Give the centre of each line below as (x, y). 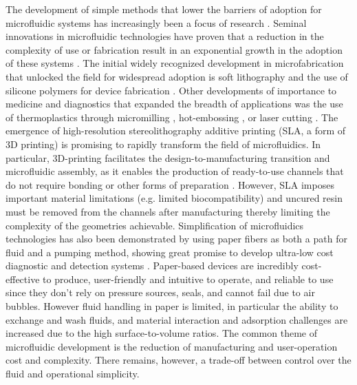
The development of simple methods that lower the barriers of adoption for (164, 9)
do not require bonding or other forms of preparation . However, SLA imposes (170, 184)
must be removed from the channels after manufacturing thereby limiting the (168, 211)
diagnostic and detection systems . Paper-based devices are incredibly (152, 266)
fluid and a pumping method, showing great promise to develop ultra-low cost (170, 252)
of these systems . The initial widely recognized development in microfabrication (175, 63)
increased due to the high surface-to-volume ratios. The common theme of (161, 333)
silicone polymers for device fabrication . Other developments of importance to (171, 90)
